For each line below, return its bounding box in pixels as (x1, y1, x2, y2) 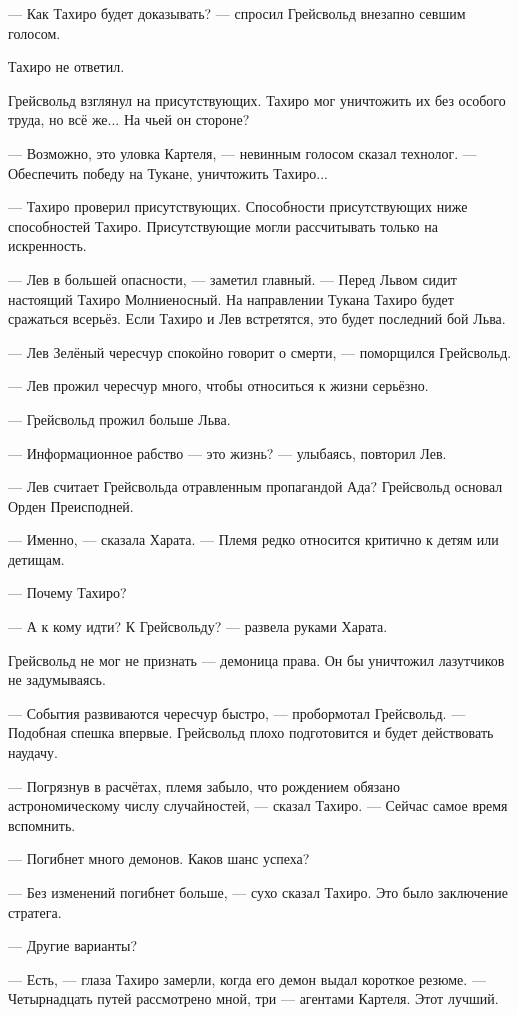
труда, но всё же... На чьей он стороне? (8, 109, 250, 130)
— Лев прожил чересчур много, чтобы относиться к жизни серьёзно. (8, 375, 429, 396)
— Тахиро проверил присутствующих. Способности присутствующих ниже (8, 196, 468, 217)
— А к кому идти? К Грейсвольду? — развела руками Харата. (8, 616, 388, 637)
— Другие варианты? (8, 935, 138, 956)
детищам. (8, 548, 65, 569)
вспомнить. (8, 814, 76, 835)
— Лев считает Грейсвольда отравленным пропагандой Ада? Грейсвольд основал (8, 476, 503, 497)
